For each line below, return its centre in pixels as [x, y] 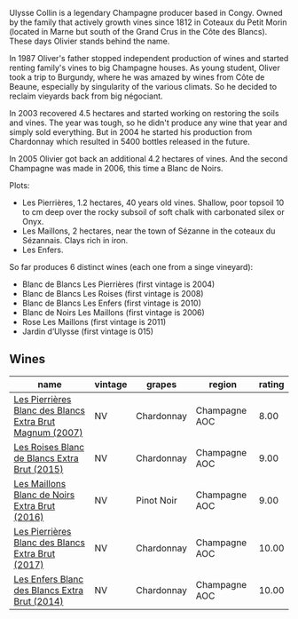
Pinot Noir [157, 500]
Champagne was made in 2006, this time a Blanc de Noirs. [116, 168]
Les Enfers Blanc [49, 579]
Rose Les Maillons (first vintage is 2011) [94, 322]
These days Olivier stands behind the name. [90, 41]
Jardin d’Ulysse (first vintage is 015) [87, 331]
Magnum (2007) [48, 433]
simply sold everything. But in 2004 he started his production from [131, 132]
